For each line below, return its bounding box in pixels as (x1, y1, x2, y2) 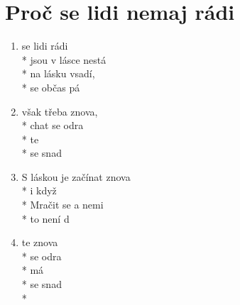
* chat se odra (21, 118, 84, 133)
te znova (21, 235, 58, 250)
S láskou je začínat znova (21, 169, 131, 184)
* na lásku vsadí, (21, 66, 95, 81)
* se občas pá (21, 79, 80, 94)
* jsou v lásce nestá (21, 52, 107, 67)
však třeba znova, (21, 104, 98, 118)
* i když (21, 183, 57, 198)
